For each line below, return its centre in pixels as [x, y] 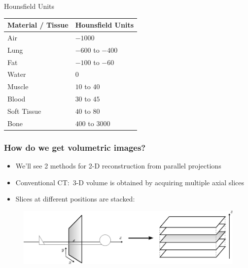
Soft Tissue [24, 111]
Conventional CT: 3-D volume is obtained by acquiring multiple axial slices [130, 182]
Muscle [18, 86]
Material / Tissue [38, 25]
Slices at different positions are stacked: [75, 199]
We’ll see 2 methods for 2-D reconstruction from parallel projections [118, 166]
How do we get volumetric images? [75, 147]
